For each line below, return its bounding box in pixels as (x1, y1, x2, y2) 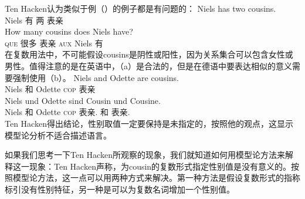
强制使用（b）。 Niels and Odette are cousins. (12, 71, 179, 83)
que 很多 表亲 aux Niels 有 (5, 36, 103, 49)
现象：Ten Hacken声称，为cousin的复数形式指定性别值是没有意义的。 (29, 160, 292, 172)
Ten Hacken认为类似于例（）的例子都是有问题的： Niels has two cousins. (5, 2, 276, 14)
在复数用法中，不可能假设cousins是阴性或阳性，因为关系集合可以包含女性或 (5, 48, 293, 60)
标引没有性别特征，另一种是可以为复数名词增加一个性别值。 (5, 183, 235, 195)
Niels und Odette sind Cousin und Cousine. (5, 94, 161, 106)
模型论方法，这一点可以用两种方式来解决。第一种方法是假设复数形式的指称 (12, 171, 300, 184)
